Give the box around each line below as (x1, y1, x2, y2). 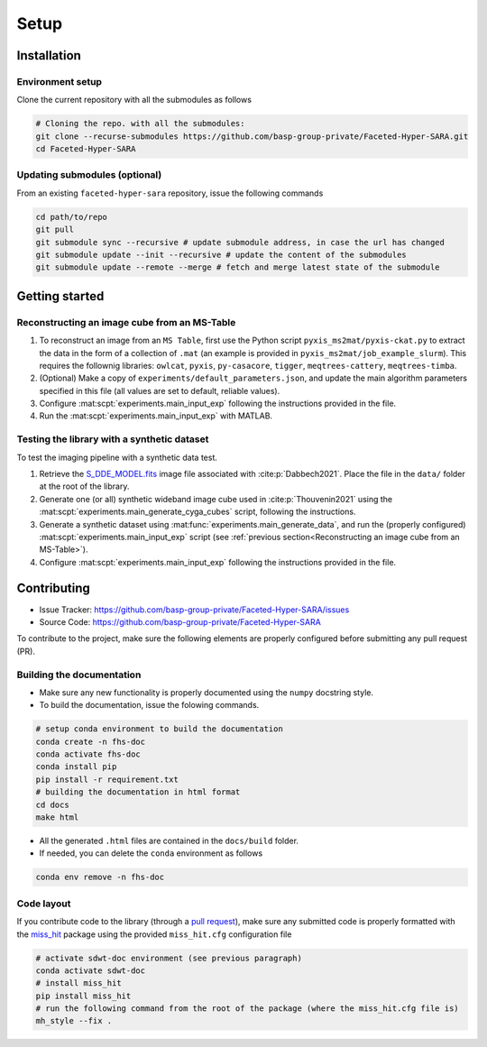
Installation (16, 48, 81, 63)
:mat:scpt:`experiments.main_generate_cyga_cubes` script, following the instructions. (39, 506, 356, 518)
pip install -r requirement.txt (35, 774, 179, 785)
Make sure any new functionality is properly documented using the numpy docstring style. (39, 686, 374, 698)
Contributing (16, 580, 90, 595)
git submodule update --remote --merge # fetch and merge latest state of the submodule (35, 262, 441, 272)
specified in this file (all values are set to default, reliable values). (39, 385, 280, 396)
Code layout (16, 897, 71, 910)
